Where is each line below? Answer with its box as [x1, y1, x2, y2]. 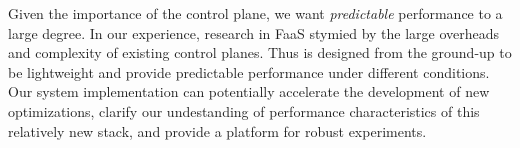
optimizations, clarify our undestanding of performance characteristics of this [8, 100, 480, 121]
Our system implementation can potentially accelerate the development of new [8, 81, 490, 102]
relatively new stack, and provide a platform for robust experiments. [8, 120, 427, 141]
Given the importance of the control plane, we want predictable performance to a [8, 3, 503, 23]
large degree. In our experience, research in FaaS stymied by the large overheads [8, 22, 500, 43]
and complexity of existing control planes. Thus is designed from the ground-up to [8, 42, 512, 63]
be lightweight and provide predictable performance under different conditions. [8, 61, 490, 82]
